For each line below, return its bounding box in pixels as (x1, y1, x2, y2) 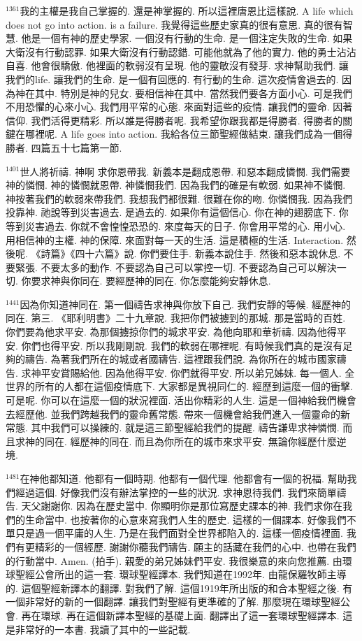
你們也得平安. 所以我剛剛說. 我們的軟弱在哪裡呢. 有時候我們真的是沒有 (21, 338, 343, 352)
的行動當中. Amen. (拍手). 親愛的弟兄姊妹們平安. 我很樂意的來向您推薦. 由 (6, 553, 342, 568)
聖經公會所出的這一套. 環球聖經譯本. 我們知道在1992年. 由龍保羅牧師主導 (15, 567, 347, 582)
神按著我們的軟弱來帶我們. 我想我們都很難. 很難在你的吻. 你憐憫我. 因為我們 (6, 191, 353, 206)
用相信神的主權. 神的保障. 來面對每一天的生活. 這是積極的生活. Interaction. (6, 232, 344, 247)
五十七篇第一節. (50, 140, 122, 154)
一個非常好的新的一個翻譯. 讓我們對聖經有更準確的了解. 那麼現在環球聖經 (6, 594, 341, 609)
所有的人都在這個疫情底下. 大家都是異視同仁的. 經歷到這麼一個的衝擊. (34, 379, 353, 394)
